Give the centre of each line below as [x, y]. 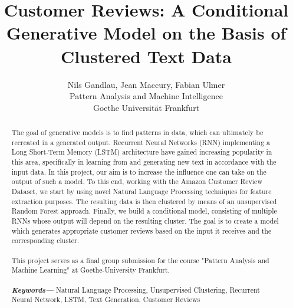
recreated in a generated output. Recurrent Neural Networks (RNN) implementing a [141, 142]
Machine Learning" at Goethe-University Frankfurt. [90, 270]
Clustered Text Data [146, 56]
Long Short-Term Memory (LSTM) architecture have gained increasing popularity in [142, 152]
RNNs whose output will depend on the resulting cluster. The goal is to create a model [145, 220]
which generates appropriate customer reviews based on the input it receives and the [141, 230]
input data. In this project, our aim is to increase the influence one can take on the [139, 171]
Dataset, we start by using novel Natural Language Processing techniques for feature [141, 191]
